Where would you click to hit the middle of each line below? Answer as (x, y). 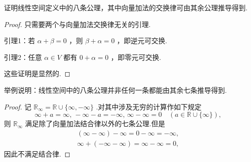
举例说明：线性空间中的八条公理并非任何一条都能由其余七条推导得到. (115, 90)
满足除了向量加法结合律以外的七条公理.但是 (95, 123)
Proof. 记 (18, 106)
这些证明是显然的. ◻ (37, 73)
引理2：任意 (23, 57)
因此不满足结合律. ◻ (37, 153)
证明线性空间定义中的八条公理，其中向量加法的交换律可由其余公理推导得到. (126, 7)
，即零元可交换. (136, 57)
